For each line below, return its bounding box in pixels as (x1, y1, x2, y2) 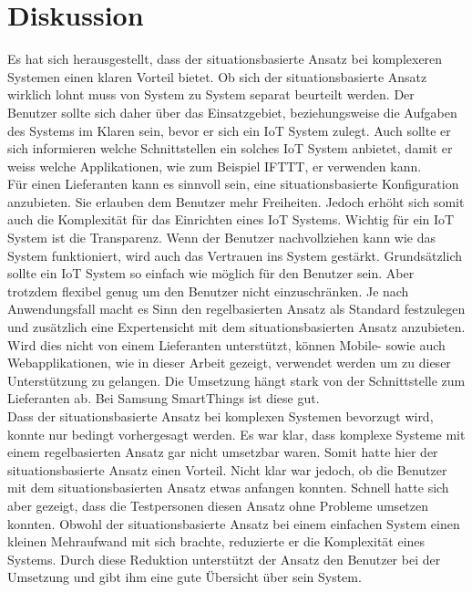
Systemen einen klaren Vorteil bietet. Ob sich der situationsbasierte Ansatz (7, 67, 427, 86)
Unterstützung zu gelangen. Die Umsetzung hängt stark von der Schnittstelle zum (7, 370, 466, 389)
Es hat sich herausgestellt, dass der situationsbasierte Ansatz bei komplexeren (7, 49, 443, 68)
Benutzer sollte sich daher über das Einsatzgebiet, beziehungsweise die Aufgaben (7, 102, 457, 121)
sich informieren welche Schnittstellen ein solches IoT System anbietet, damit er (7, 139, 453, 158)
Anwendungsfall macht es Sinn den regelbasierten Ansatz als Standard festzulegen (7, 299, 466, 318)
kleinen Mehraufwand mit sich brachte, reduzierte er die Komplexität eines (7, 532, 426, 551)
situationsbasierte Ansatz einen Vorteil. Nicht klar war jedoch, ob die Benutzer (7, 460, 447, 479)
